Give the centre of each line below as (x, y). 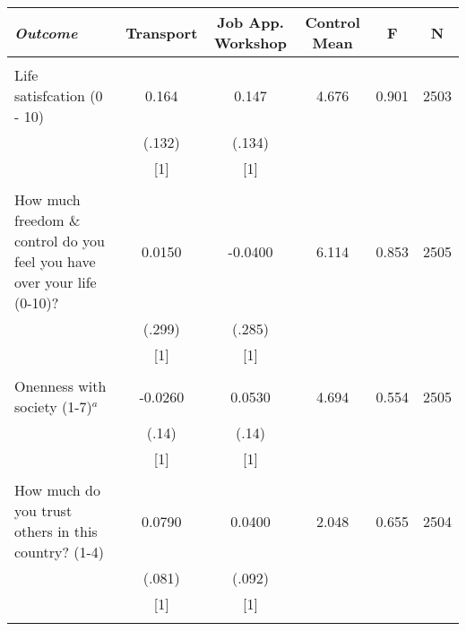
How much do (57, 490)
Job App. (250, 22)
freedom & (47, 220)
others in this (56, 531)
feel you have (55, 261)
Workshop (250, 43)
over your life (56, 282)
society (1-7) (53, 406)
